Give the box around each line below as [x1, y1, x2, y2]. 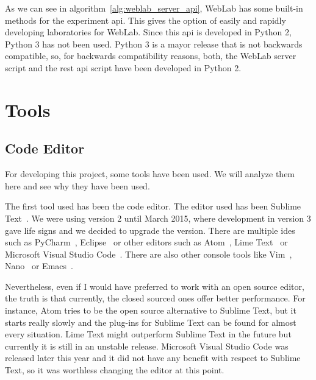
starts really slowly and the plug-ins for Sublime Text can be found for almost [5, 315, 296, 328]
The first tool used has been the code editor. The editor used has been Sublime [5, 200, 301, 213]
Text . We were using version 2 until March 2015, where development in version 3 [5, 211, 311, 224]
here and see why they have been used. [5, 179, 150, 192]
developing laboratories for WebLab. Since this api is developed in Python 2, [5, 26, 292, 38]
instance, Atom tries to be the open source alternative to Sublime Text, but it [5, 304, 296, 317]
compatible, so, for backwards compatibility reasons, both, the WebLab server [5, 49, 296, 62]
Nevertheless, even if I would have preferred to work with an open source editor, [5, 280, 304, 292]
